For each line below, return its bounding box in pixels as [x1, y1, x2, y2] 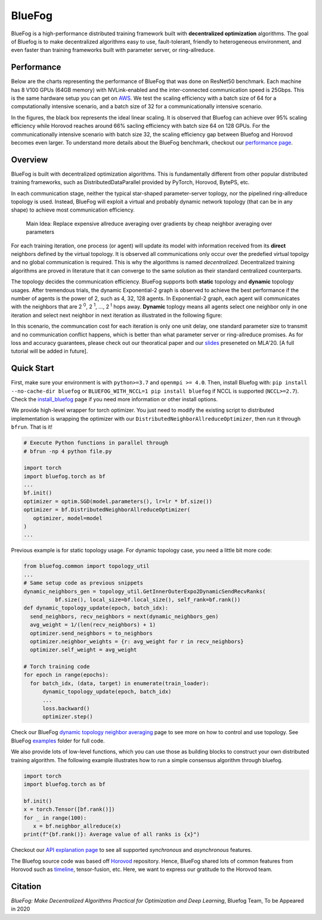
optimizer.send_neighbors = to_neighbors [30, 629, 153, 637]
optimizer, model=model [33, 515, 103, 521]
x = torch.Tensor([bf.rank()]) [23, 806, 116, 813]
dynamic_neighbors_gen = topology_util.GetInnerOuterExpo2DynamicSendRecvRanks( [23, 588, 266, 595]
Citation [11, 881, 42, 891]
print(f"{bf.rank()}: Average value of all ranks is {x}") [23, 831, 200, 838]
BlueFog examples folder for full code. [11, 737, 105, 744]
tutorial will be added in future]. [11, 347, 88, 355]
